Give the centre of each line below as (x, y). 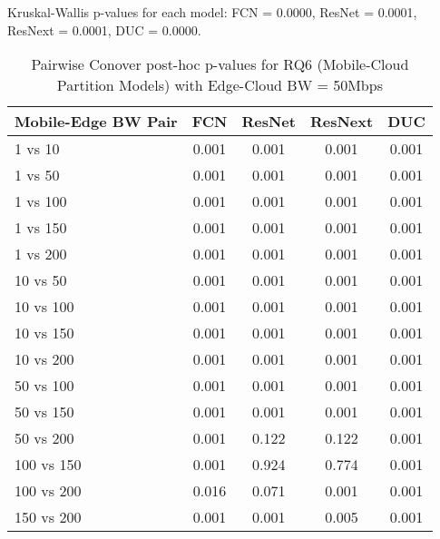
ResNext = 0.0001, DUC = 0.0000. (104, 29)
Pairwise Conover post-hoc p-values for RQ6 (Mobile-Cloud (220, 64)
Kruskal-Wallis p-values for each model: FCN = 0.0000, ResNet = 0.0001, (212, 12)
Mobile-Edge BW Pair (96, 122)
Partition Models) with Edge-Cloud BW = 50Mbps (220, 85)
